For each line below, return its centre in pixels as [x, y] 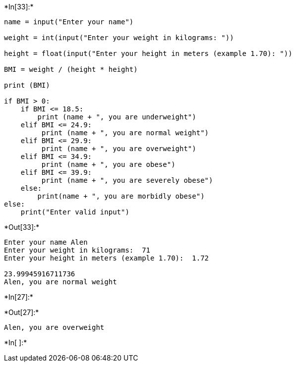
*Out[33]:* [22, 227]
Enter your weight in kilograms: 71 [77, 250]
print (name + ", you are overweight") [119, 149]
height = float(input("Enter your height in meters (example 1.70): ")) [148, 53]
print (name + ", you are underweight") [117, 117]
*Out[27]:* [22, 312]
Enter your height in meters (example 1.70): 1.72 [107, 258]
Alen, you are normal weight [60, 282]
